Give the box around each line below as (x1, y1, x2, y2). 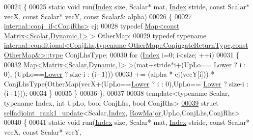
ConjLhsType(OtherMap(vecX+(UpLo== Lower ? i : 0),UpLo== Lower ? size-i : (4, 78, 249, 88)
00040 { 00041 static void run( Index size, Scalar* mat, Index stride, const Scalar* (4, 117, 250, 127)
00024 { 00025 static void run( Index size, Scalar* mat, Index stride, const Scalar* (4, 1, 250, 11)
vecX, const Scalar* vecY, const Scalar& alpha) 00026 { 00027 (4, 11, 192, 21)
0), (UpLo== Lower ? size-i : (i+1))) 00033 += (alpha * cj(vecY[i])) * (4, 69, 215, 79)
